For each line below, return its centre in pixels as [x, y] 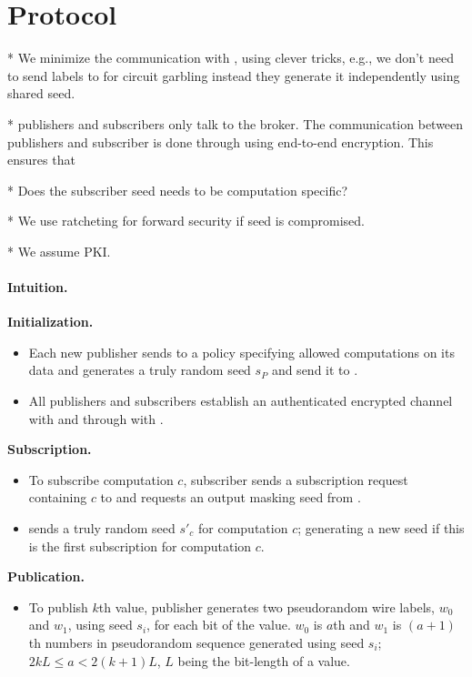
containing [58, 497]
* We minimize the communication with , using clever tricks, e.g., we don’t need [231, 58]
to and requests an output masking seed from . [231, 497]
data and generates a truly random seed [140, 370]
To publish [58, 606]
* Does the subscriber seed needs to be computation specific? [178, 190]
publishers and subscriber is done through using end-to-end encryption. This [221, 141]
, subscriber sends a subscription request [296, 479]
